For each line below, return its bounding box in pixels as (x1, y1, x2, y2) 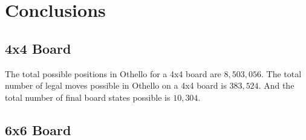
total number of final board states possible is (5, 91, 171, 103)
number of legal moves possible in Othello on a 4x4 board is (5, 79, 227, 92)
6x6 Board (5, 120, 71, 139)
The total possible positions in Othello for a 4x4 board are (5, 67, 221, 80)
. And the (258, 79, 295, 92)
